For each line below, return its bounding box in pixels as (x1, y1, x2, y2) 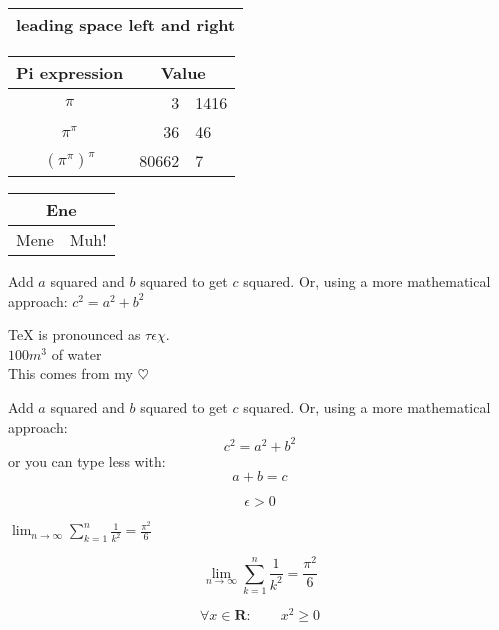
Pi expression (16, 61, 124, 84)
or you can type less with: (8, 450, 166, 471)
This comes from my (8, 363, 133, 384)
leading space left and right (16, 13, 236, 36)
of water (51, 343, 102, 364)
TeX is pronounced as (8, 324, 141, 345)
